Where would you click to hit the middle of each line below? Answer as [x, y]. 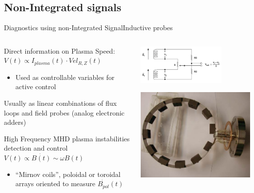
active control [36, 87]
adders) [15, 122]
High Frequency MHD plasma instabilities [67, 138]
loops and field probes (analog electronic [64, 112]
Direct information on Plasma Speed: [60, 50]
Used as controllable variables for [65, 77]
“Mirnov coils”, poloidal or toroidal [68, 174]
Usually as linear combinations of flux [60, 103]
